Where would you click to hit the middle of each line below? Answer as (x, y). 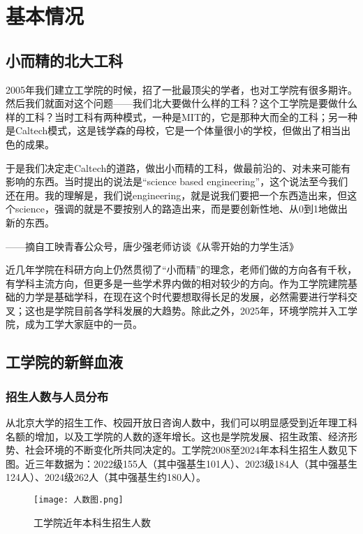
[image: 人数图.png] (79, 500)
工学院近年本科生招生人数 (92, 522)
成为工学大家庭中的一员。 (83, 324)
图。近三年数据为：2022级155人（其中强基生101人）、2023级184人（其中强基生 (181, 463)
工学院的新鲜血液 (64, 362)
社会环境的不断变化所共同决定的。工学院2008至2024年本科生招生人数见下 (191, 450)
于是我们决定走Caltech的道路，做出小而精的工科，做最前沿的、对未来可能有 (178, 167)
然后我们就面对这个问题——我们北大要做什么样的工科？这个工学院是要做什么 (181, 103)
